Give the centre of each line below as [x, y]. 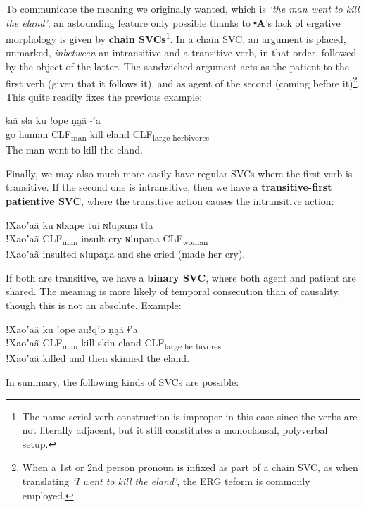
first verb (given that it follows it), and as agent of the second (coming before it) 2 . [183, 82]
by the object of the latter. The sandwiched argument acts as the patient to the [177, 67]
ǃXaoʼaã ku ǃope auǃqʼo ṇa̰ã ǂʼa [72, 328]
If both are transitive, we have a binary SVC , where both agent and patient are [181, 277]
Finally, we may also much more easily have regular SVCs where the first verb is [179, 173]
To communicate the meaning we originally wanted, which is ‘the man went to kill [183, 8]
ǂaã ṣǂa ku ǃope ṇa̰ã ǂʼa [53, 120]
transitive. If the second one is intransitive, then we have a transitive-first [169, 187]
